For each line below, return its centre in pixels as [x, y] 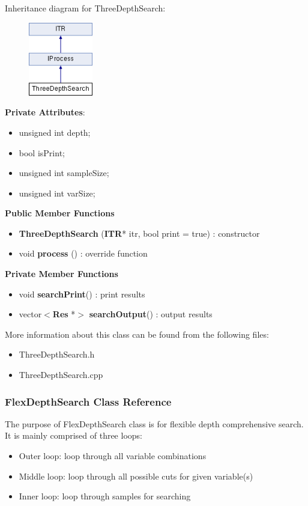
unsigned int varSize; [57, 193]
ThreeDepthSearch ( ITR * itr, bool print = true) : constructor [139, 233]
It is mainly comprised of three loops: [74, 435]
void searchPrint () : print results [82, 294]
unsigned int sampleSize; [64, 173]
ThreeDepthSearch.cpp [61, 375]
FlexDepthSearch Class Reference [88, 401]
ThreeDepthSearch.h [57, 354]
